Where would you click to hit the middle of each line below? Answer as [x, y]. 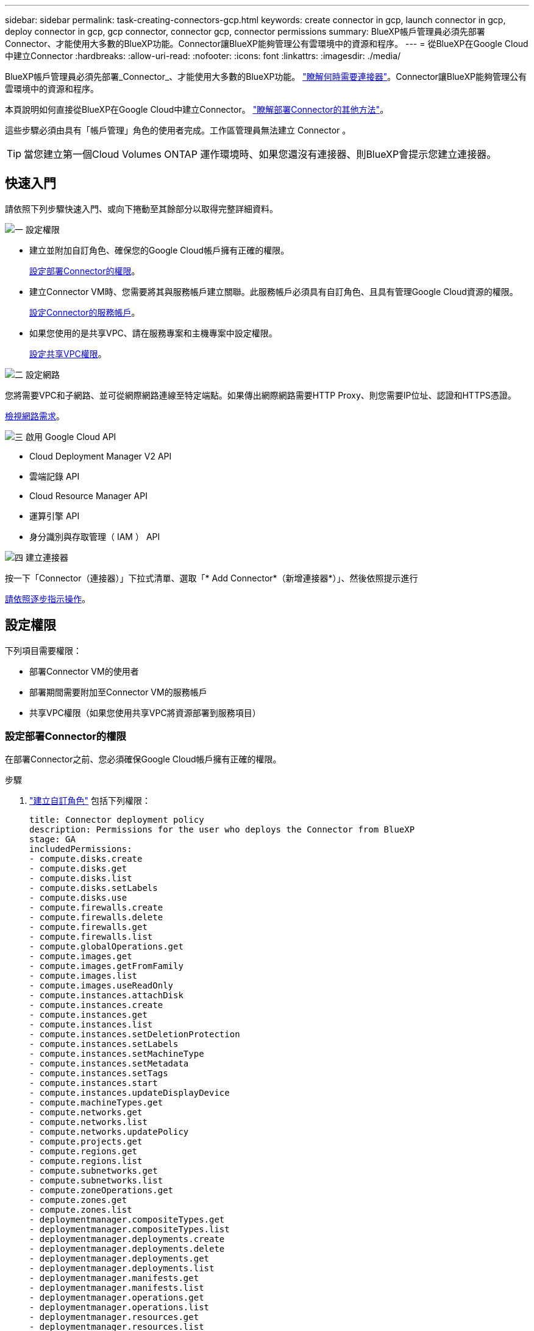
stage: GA [52, 839]
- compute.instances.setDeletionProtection [135, 1035]
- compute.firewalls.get [88, 927]
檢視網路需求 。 [35, 416]
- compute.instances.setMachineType [117, 1054]
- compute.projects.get [86, 1142]
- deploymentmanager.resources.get [114, 1317]
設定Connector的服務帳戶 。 [85, 312]
